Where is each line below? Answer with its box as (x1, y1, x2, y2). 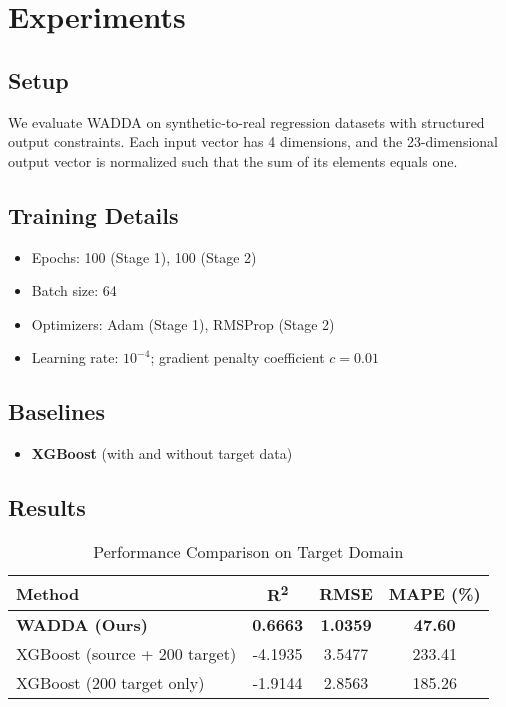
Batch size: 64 (31, 280, 117, 301)
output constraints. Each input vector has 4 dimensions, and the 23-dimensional (8, 131, 498, 152)
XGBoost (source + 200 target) (16, 642, 237, 666)
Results (8, 492, 86, 523)
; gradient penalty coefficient (150, 347, 325, 368)
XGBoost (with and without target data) (31, 443, 293, 464)
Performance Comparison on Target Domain (93, 539, 404, 563)
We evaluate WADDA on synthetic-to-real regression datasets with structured (8, 111, 485, 132)
